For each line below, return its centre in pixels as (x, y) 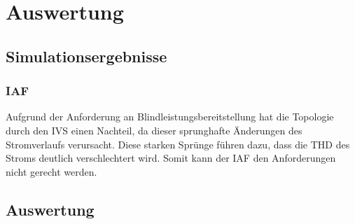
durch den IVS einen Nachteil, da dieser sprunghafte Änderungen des (154, 130)
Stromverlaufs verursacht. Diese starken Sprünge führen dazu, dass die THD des (178, 144)
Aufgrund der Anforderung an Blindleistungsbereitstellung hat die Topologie (170, 117)
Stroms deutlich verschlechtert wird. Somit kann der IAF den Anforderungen (171, 158)
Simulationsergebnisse (86, 56)
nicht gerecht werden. (51, 171)
